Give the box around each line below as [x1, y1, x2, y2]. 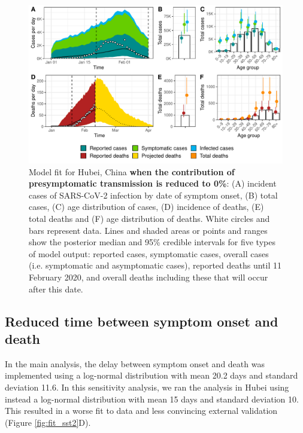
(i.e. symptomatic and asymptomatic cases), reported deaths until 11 [29, 259, 282, 272]
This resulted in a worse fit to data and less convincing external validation [5, 404, 278, 417]
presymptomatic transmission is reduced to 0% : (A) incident [29, 177, 277, 190]
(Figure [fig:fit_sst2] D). [5, 416, 91, 428]
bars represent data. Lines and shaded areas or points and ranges [29, 224, 268, 236]
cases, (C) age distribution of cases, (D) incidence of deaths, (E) [29, 200, 264, 213]
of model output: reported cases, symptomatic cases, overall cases [29, 247, 269, 260]
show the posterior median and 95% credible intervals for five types [29, 236, 275, 248]
